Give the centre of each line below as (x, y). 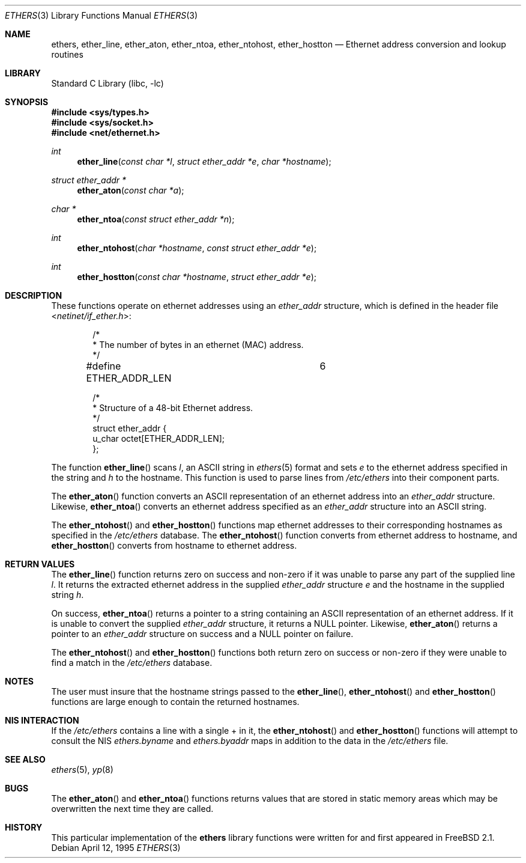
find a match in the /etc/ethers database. (132, 663)
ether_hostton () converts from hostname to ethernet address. (174, 545)
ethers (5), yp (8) (82, 770)
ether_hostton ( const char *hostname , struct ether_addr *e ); (197, 277)
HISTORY (24, 827)
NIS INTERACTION (42, 720)
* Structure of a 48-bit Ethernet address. (173, 408)
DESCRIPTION (34, 295)
